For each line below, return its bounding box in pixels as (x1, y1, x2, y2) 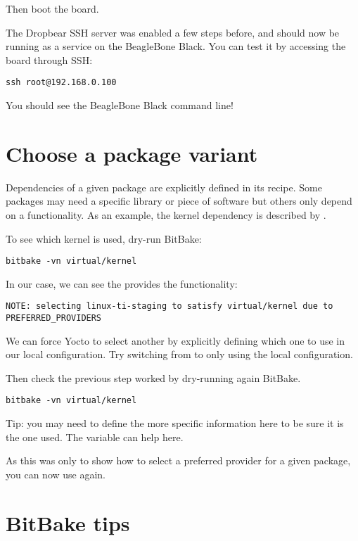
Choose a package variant (6, 139, 258, 167)
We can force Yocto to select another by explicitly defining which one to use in (6, 333, 345, 348)
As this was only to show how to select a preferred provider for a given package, (6, 453, 351, 468)
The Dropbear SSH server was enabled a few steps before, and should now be (6, 25, 340, 39)
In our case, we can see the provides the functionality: (6, 276, 238, 291)
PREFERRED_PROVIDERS (6, 313, 102, 324)
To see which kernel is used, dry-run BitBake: (6, 231, 202, 246)
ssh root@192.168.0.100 (6, 77, 117, 88)
